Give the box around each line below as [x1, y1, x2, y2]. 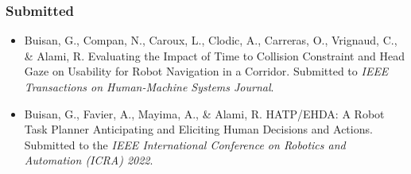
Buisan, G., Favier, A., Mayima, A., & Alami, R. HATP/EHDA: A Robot [24, 105, 385, 122]
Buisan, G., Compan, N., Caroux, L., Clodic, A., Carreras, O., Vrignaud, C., [24, 32, 397, 48]
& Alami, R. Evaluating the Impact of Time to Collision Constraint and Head [24, 47, 405, 64]
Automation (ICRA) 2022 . [24, 152, 153, 168]
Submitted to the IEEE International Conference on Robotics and [24, 136, 346, 153]
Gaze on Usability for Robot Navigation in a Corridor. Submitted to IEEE [24, 63, 389, 79]
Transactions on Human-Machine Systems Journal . [24, 79, 274, 95]
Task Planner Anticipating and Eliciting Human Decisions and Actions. [24, 121, 373, 137]
